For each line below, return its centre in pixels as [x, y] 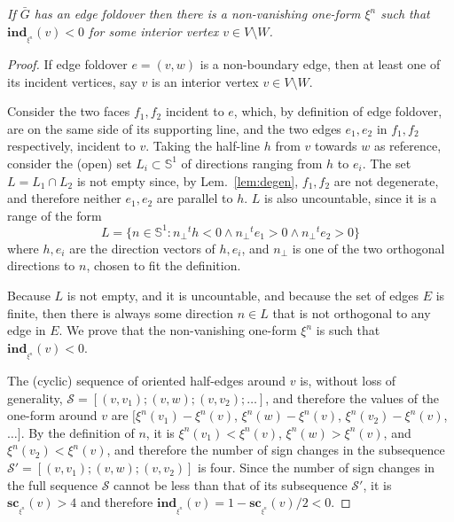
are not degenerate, [386, 180]
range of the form [55, 215]
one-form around [52, 415]
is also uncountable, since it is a [351, 198]
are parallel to [195, 198]
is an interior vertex [205, 81]
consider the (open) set [70, 163]
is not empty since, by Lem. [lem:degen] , [188, 180]
